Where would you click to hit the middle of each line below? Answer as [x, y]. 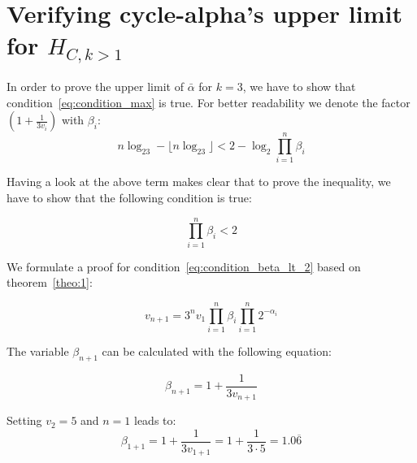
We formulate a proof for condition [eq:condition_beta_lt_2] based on [184, 266]
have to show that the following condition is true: [129, 197]
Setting [24, 420]
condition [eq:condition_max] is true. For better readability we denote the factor [208, 102]
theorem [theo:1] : [50, 282]
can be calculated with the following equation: [217, 350]
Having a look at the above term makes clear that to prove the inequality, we [199, 182]
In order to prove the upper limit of [95, 87]
